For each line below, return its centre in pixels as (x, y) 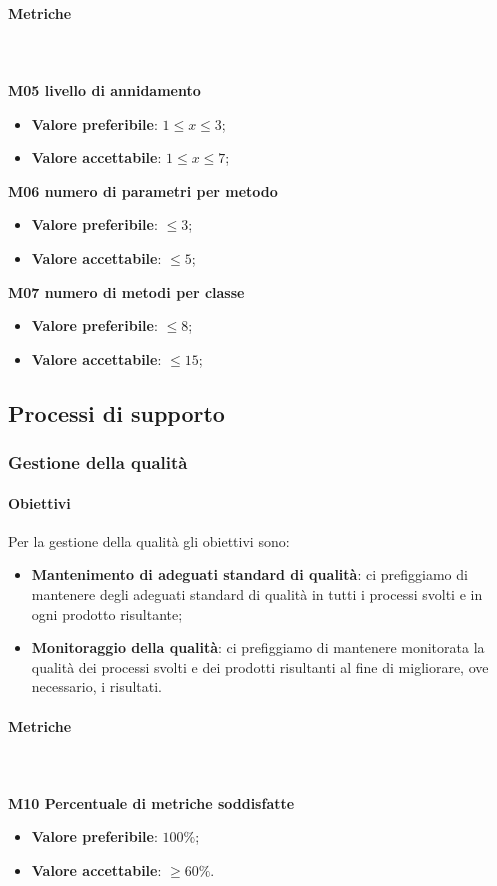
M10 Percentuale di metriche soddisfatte (151, 802)
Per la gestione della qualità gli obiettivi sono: (149, 540)
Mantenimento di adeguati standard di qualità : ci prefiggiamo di (249, 574)
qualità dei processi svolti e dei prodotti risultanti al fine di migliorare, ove (260, 666)
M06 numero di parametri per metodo (143, 190)
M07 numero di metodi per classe (126, 291)
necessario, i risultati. (96, 686)
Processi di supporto (116, 412)
